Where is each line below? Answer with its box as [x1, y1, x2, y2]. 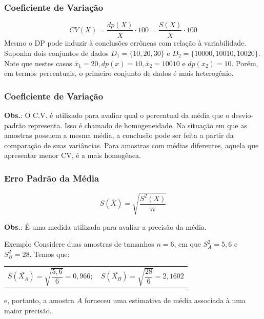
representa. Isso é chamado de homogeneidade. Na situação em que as [28, 119, 247, 130]
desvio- [231, 109, 254, 120]
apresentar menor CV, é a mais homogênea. [4, 150, 141, 161]
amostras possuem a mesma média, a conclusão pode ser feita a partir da [4, 130, 234, 141]
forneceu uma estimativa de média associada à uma [84, 295, 246, 306]
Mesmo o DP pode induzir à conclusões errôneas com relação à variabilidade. [4, 37, 247, 48]
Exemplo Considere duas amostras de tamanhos [4, 238, 154, 249]
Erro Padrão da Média [4, 171, 99, 184]
